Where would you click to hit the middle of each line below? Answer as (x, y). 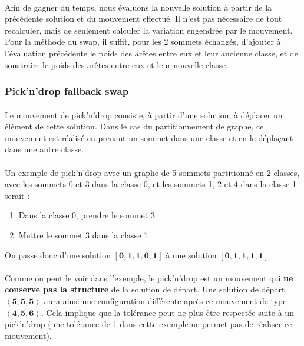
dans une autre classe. (44, 149)
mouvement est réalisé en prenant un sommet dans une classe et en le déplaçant (149, 137)
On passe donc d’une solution (58, 254)
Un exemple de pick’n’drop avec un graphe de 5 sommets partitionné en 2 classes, (152, 172)
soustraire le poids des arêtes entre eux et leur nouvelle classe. (117, 64)
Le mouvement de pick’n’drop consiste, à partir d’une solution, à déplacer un (144, 114)
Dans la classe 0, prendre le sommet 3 (87, 215)
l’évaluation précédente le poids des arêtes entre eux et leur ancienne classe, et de (151, 53)
